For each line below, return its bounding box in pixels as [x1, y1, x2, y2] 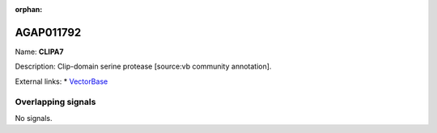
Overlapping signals [15, 97, 96, 108]
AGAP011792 [15, 25, 82, 39]
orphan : [15, 5, 43, 14]
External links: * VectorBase [15, 77, 108, 86]
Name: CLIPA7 [15, 47, 64, 56]
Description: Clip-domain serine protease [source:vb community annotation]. [15, 61, 272, 72]
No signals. [15, 113, 53, 123]
